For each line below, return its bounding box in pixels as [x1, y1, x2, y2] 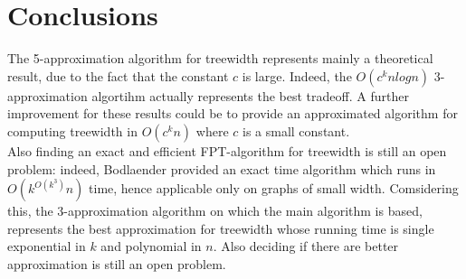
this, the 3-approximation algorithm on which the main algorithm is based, [7, 201, 423, 220]
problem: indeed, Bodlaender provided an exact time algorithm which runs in [7, 159, 436, 178]
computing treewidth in [7, 121, 138, 140]
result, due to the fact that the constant [7, 66, 229, 85]
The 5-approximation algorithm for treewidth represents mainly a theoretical [7, 49, 433, 68]
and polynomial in [100, 237, 202, 256]
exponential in [7, 237, 86, 256]
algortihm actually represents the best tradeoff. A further [91, 86, 409, 105]
